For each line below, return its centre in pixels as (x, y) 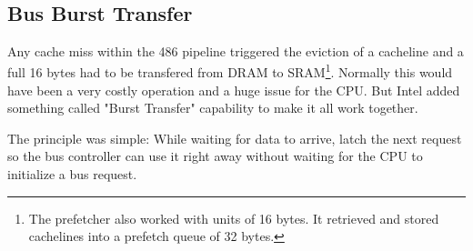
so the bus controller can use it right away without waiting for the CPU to (215, 156)
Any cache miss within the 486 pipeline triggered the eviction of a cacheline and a (236, 50)
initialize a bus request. (72, 174)
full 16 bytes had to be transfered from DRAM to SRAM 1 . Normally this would (230, 71)
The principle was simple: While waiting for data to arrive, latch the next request (235, 138)
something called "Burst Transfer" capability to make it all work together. (213, 108)
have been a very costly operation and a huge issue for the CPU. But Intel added (234, 90)
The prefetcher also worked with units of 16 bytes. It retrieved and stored (234, 218)
